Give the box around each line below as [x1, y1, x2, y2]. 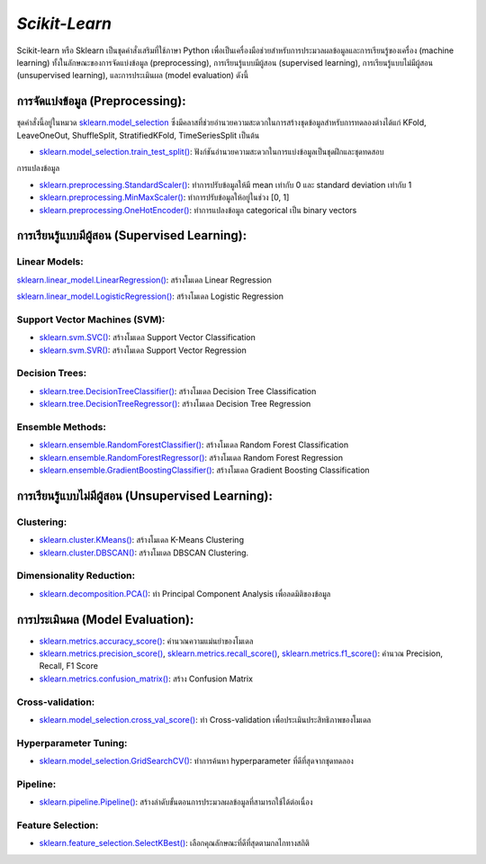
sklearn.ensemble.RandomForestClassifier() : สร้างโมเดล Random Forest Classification [39, 439, 349, 450]
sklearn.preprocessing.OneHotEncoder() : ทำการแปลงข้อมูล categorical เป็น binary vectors [39, 204, 357, 215]
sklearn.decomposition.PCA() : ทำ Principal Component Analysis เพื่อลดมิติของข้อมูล [39, 588, 331, 598]
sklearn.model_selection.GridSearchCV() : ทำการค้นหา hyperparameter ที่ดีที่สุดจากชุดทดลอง [39, 756, 355, 767]
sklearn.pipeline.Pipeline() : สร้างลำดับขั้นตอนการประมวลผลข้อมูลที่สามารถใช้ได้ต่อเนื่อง [39, 796, 313, 807]
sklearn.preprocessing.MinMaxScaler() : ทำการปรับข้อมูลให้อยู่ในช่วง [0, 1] [39, 192, 290, 202]
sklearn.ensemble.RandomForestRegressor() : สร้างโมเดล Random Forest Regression [39, 452, 344, 463]
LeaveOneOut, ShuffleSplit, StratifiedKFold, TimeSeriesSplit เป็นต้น [16, 130, 260, 140]
